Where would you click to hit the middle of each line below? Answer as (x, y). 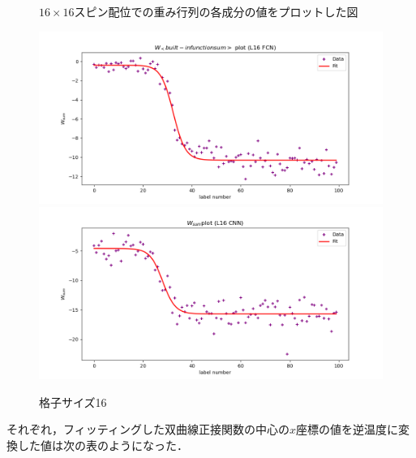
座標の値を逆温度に (347, 429)
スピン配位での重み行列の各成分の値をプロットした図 (216, 11)
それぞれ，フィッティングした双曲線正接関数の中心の (148, 429)
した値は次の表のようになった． (103, 445)
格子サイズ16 (73, 402)
